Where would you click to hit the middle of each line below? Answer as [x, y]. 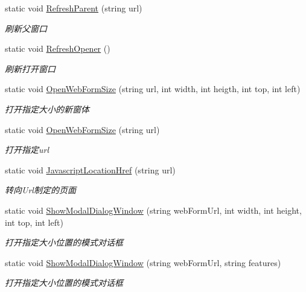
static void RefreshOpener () [58, 48]
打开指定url [27, 150]
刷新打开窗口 [30, 68]
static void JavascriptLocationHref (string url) [90, 169]
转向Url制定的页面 [40, 190]
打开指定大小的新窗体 [47, 109]
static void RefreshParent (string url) [74, 8]
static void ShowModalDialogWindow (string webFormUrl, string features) [143, 262]
